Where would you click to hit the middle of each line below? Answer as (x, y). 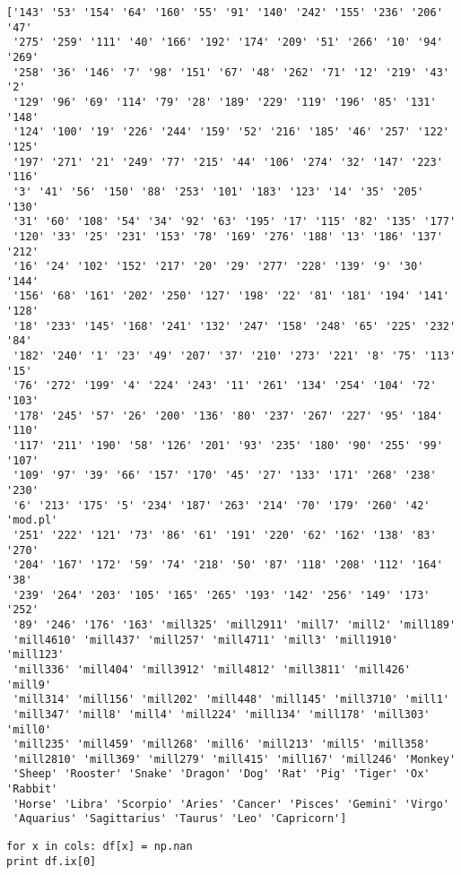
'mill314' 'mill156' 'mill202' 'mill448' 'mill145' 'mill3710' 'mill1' (231, 700)
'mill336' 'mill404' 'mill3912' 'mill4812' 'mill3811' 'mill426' (212, 669)
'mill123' (35, 655)
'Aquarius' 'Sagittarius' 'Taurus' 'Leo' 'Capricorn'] (180, 819)
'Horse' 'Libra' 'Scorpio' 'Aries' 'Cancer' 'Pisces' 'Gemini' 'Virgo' (231, 804)
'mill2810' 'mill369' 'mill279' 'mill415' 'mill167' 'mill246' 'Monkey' (235, 759)
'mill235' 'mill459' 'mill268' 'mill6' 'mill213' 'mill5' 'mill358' (222, 745)
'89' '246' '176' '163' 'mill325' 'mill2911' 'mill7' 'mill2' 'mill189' (235, 624)
